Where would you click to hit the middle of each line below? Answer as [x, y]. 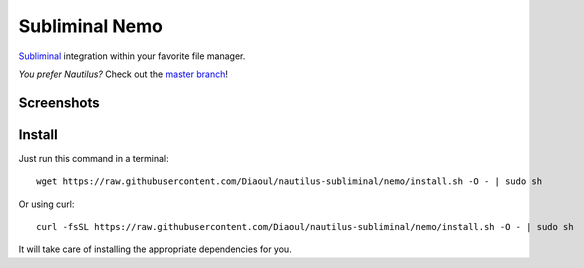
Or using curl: [46, 204]
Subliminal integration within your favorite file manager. [132, 56]
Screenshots [59, 102]
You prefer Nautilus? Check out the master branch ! [123, 74]
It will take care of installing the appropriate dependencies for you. [155, 249]
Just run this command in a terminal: [93, 158]
